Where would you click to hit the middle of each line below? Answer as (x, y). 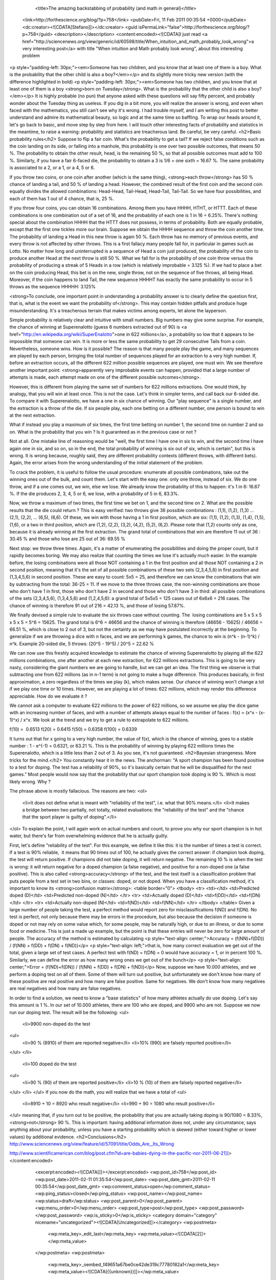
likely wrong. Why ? (30, 781)
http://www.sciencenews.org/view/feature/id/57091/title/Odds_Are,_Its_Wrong (92, 1144)
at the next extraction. (33, 415)
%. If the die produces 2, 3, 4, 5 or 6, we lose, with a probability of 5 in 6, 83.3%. (94, 494)
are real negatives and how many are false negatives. (66, 989)
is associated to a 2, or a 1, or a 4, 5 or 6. (52, 168)
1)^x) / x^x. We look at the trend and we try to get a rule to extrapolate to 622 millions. (99, 720)
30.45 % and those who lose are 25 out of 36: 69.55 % (67, 539)
